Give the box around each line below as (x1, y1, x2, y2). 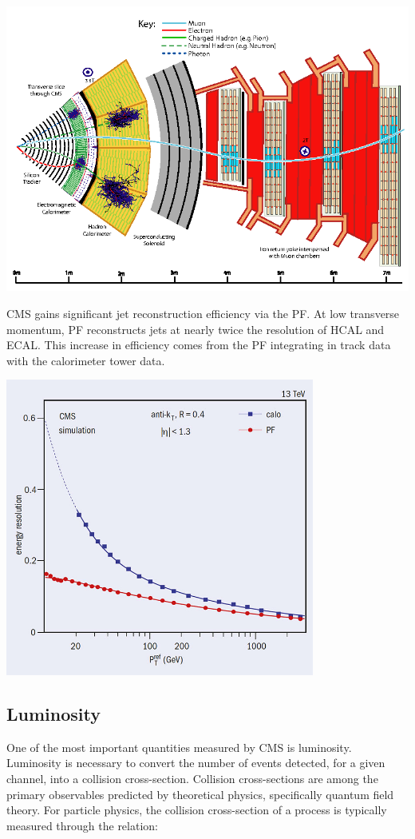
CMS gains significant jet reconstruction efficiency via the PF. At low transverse (6, 304, 400, 321)
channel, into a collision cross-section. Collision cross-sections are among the (6, 770, 378, 787)
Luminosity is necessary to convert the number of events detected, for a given (6, 754, 385, 771)
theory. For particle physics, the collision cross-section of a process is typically (6, 801, 387, 818)
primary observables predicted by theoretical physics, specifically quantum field (6, 785, 394, 802)
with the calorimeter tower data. (6, 352, 165, 368)
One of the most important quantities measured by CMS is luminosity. (6, 738, 352, 755)
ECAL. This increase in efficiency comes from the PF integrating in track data (6, 336, 391, 353)
